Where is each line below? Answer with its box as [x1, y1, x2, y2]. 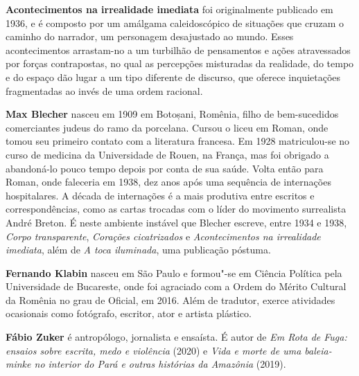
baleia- [304, 343, 332, 357]
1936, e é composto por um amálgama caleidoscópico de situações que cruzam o [6, 15, 344, 30]
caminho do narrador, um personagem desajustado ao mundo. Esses [6, 29, 294, 44]
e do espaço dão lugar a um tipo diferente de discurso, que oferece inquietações [6, 69, 341, 84]
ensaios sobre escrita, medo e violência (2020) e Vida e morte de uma [6, 343, 301, 357]
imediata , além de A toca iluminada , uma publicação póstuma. [6, 242, 271, 257]
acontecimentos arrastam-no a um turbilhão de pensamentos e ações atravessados [6, 42, 351, 57]
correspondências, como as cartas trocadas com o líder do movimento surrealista [6, 202, 347, 216]
